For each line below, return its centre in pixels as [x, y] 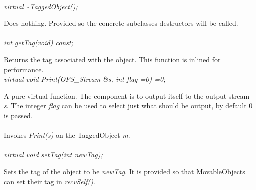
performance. [24, 69]
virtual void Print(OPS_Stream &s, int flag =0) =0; [85, 79]
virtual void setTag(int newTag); [53, 154]
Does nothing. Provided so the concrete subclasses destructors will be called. [121, 23]
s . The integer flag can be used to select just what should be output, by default [125, 105]
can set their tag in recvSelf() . [50, 181]
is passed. [18, 115]
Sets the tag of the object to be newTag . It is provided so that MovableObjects [125, 171]
